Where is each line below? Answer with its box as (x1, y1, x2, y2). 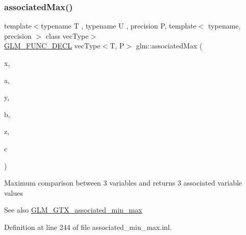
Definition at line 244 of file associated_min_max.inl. (4, 221, 172, 232)
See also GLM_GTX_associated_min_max (4, 204, 142, 215)
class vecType (45, 30, 89, 41)
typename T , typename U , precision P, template (41, 20, 196, 31)
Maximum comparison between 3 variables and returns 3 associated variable (4, 177, 242, 188)
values (4, 187, 23, 198)
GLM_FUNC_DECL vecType (4, 40, 101, 51)
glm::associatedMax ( (136, 40, 203, 51)
